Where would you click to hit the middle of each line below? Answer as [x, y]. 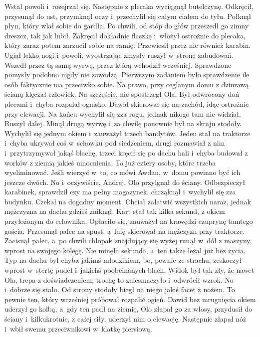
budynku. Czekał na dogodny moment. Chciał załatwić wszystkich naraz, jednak [128, 201]
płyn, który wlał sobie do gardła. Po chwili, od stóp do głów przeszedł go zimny [127, 26]
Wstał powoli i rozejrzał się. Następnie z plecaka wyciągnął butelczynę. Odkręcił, [129, 6]
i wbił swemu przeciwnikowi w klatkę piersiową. [78, 328]
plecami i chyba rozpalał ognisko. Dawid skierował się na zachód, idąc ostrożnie [127, 103]
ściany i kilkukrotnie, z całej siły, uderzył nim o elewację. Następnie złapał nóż [126, 319]
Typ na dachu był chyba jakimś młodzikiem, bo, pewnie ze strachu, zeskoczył [123, 260]
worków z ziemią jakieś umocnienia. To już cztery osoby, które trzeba [110, 162]
